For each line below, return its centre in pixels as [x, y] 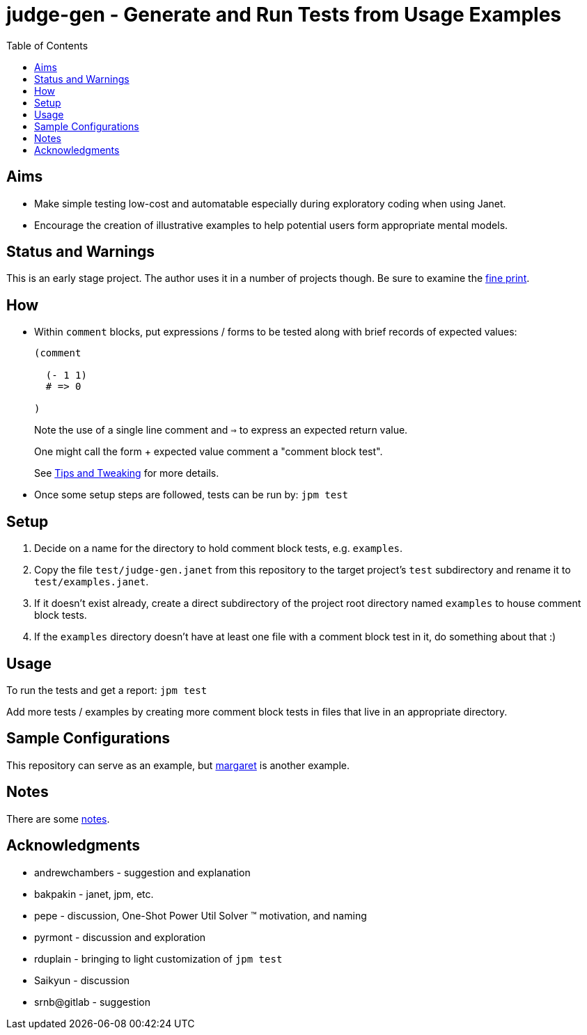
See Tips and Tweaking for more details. [127, 473]
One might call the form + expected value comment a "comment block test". [209, 452]
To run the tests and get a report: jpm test [107, 690]
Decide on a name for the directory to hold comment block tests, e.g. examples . [219, 548]
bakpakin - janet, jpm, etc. [94, 894]
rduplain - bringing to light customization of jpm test [158, 958]
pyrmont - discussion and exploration [120, 937]
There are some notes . [58, 819]
